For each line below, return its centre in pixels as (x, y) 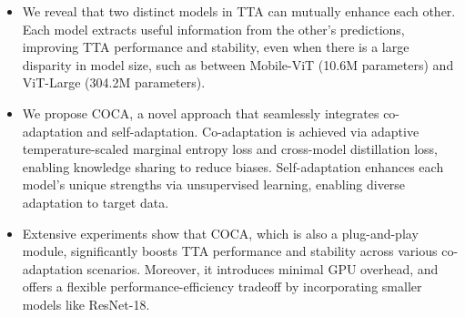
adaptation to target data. (96, 202)
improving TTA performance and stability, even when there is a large (216, 47)
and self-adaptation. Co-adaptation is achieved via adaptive (253, 131)
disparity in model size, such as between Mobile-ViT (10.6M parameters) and (238, 64)
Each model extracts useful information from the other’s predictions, (213, 29)
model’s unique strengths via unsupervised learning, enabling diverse (214, 184)
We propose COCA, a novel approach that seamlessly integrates (201, 112)
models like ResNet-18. (86, 304)
